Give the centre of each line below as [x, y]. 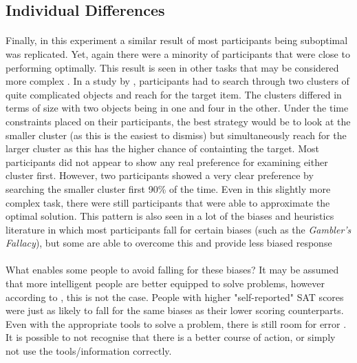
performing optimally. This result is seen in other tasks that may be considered [172, 67]
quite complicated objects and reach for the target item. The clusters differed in [174, 94]
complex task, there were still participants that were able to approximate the [168, 202]
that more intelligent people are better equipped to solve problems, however [165, 283]
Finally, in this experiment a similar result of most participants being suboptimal [177, 40]
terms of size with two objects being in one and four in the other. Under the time [177, 108]
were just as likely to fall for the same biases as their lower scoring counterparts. [175, 310]
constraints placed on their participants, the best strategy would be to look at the [178, 121]
